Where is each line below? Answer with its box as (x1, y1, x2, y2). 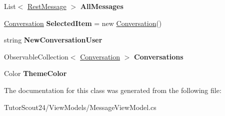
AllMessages (80, 1, 123, 11)
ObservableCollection (4, 51, 68, 61)
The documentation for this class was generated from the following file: (4, 84, 221, 95)
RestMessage (27, 1, 66, 11)
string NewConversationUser (4, 34, 102, 45)
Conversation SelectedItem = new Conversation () (4, 17, 162, 28)
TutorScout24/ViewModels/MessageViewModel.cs (4, 101, 156, 112)
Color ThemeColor (4, 68, 67, 78)
